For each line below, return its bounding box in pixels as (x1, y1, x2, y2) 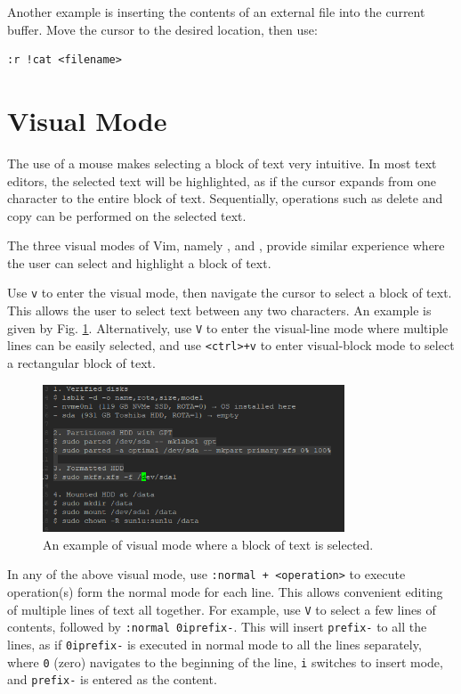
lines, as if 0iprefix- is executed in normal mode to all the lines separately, (7, 634, 422, 653)
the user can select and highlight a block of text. (7, 253, 271, 272)
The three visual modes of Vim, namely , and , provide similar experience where (7, 236, 445, 255)
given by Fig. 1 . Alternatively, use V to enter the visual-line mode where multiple (7, 318, 449, 337)
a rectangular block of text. (7, 354, 156, 372)
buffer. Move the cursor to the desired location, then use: (7, 20, 318, 38)
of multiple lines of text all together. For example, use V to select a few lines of (7, 600, 436, 618)
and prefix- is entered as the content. (7, 670, 217, 689)
